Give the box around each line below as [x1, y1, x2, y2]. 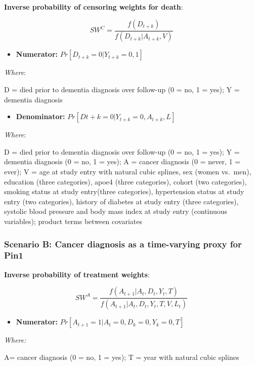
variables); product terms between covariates [4, 216, 142, 226]
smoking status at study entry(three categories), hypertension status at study [4, 186, 244, 197]
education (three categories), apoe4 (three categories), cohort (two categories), [4, 176, 247, 187]
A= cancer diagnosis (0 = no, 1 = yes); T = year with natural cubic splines [4, 351, 239, 362]
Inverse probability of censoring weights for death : [4, 2, 183, 12]
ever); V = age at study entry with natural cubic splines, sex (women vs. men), [4, 166, 251, 177]
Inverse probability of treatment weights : [4, 269, 150, 279]
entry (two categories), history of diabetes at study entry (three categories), [4, 196, 239, 206]
